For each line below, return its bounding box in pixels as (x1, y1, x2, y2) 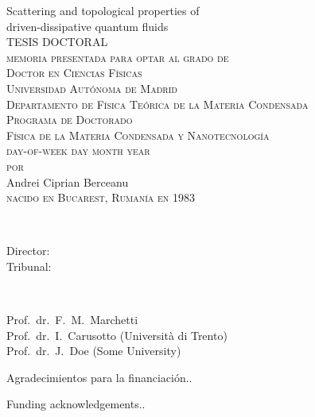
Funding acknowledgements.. (6, 396, 146, 412)
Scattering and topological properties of (6, 2, 200, 18)
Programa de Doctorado (6, 111, 133, 128)
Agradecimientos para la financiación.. (6, 369, 192, 385)
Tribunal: (6, 257, 52, 274)
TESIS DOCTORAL (6, 33, 108, 50)
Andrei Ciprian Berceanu (6, 173, 129, 190)
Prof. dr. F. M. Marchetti (6, 311, 138, 328)
